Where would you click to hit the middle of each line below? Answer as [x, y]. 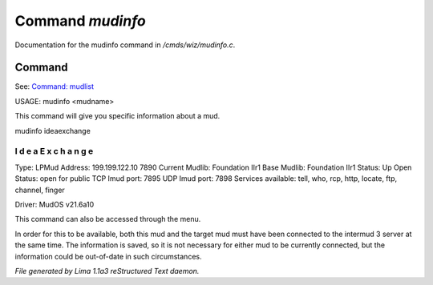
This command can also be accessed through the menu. [108, 219]
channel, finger [40, 190]
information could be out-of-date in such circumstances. [108, 256]
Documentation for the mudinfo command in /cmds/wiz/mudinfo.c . [125, 45]
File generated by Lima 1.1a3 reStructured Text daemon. [107, 271]
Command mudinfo [80, 21]
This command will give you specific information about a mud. [117, 116]
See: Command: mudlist [54, 86]
